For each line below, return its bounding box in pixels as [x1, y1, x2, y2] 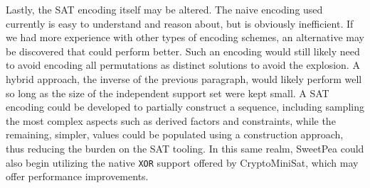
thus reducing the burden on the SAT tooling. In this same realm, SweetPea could [6, 140, 364, 155]
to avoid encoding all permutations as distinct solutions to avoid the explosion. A [6, 57, 360, 72]
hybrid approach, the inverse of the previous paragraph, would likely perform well [6, 71, 362, 86]
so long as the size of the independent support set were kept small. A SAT [6, 85, 329, 100]
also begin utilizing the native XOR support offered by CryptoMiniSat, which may [6, 155, 359, 170]
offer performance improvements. [6, 169, 149, 184]
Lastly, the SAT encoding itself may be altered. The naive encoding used [6, 2, 323, 16]
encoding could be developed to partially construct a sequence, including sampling [6, 99, 364, 114]
